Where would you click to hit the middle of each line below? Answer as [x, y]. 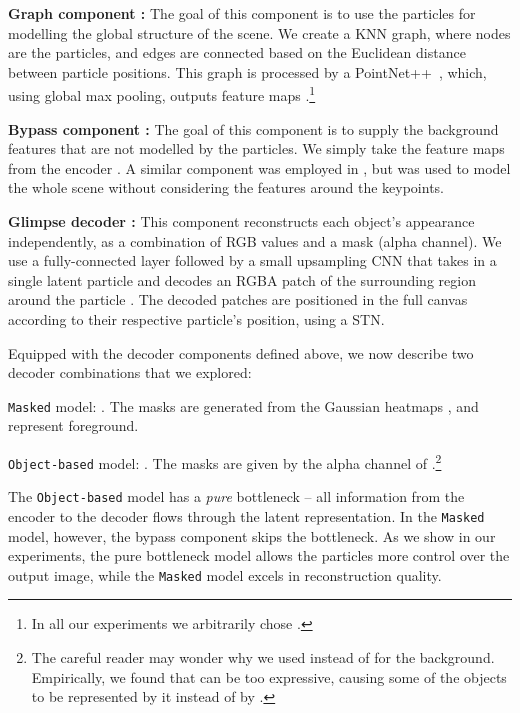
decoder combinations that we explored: [130, 372]
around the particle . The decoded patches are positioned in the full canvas [238, 299]
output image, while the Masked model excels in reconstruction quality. [225, 574]
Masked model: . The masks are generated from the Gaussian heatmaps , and [243, 405]
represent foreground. [73, 425]
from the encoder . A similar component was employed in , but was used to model [259, 167]
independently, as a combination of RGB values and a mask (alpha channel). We [255, 240]
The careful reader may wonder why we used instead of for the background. [263, 657]
